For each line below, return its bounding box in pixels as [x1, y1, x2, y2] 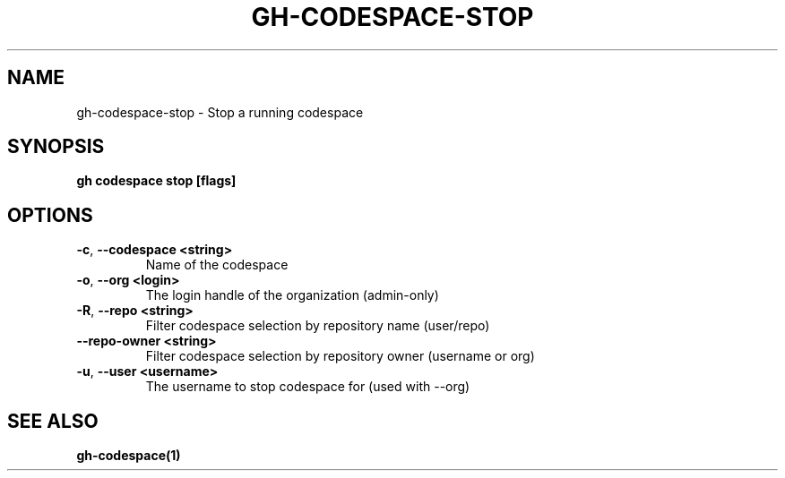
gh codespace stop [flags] [76, 173, 237, 189]
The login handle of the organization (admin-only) [145, 287, 439, 303]
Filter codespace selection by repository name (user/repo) [145, 318, 490, 334]
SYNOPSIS [7, 135, 105, 158]
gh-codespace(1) [76, 448, 181, 464]
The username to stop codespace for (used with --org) [145, 379, 470, 395]
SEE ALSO [7, 409, 99, 432]
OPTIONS [7, 203, 93, 226]
